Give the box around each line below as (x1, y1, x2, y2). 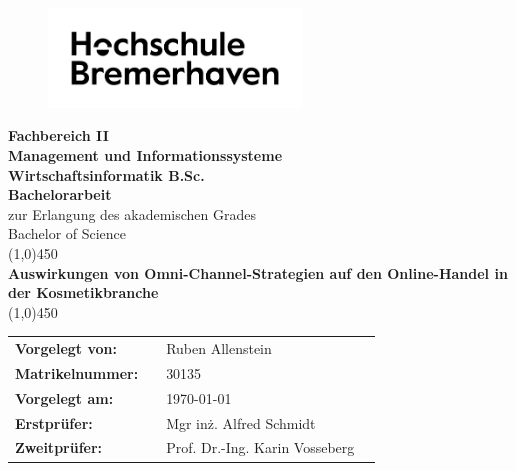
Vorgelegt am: (15, 387, 114, 408)
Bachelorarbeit (8, 184, 112, 205)
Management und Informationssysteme (8, 145, 283, 166)
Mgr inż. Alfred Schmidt (166, 412, 316, 433)
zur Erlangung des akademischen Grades (8, 203, 256, 224)
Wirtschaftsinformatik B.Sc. (8, 164, 205, 185)
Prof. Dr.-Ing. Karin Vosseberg (166, 437, 355, 458)
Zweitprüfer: (15, 437, 103, 458)
